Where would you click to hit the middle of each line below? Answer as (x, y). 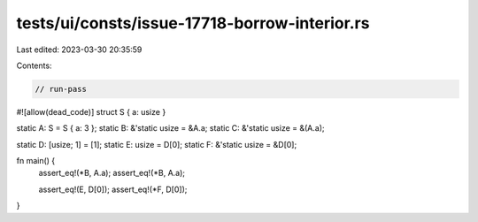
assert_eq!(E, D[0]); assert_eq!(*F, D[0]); (113, 189)
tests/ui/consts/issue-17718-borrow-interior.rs (193, 23)
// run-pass (61, 89)
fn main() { (36, 161)
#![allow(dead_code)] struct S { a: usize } (91, 111)
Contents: (34, 65)
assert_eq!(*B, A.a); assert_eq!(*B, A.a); (112, 173)
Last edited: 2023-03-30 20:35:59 (79, 50)
